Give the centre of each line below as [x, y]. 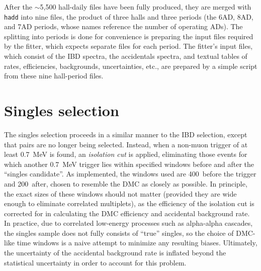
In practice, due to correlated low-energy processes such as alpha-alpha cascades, [128, 223]
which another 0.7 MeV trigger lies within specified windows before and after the [129, 164]
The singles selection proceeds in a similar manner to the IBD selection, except [126, 134]
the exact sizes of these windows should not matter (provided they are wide [120, 193]
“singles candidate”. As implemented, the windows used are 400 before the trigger [130, 174]
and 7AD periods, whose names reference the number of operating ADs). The [123, 26]
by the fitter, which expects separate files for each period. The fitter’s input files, [128, 46]
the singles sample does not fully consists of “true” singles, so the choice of [119, 233]
